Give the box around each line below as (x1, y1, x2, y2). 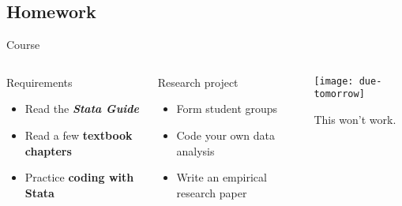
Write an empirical (176, 169, 267, 185)
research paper (176, 184, 247, 200)
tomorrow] (314, 88, 365, 100)
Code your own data (176, 126, 276, 143)
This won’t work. (314, 111, 396, 128)
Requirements (6, 73, 73, 90)
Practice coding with (24, 169, 134, 185)
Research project (157, 73, 239, 90)
